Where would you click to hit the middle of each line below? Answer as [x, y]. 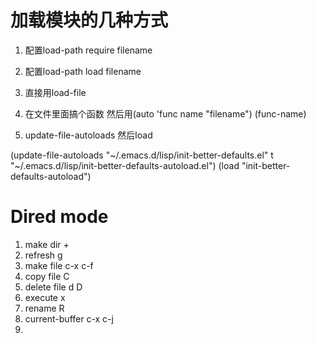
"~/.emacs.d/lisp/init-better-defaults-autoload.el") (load [125, 165]
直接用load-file [55, 92]
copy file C [47, 276]
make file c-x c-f [59, 265]
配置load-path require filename [88, 50]
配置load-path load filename [83, 71]
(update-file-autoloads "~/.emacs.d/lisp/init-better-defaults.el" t [142, 155]
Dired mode [59, 217]
